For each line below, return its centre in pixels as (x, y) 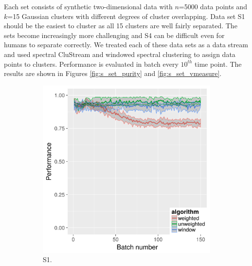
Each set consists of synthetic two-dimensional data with (88, 6)
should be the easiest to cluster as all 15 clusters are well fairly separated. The (121, 26)
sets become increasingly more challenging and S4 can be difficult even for (114, 35)
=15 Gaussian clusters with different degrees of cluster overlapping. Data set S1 (126, 16)
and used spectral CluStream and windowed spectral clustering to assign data (120, 54)
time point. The (218, 64)
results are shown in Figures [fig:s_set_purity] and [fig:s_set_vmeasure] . (113, 73)
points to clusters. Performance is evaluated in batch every (91, 64)
